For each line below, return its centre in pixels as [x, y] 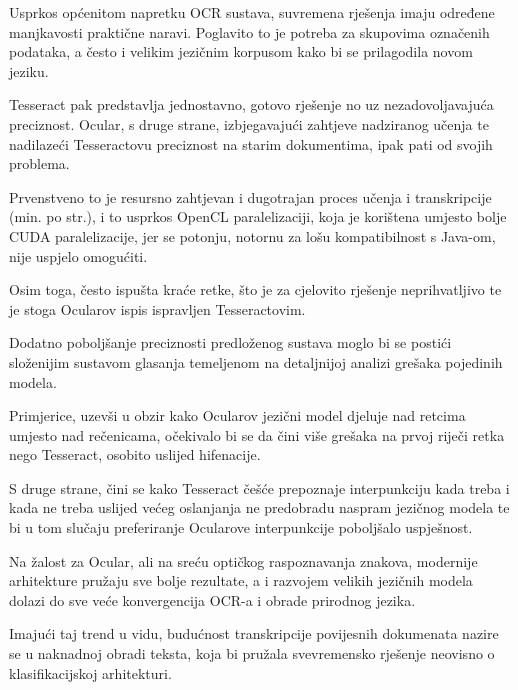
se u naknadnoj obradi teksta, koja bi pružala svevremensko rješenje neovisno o [252, 653]
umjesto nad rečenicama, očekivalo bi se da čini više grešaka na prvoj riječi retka [257, 434]
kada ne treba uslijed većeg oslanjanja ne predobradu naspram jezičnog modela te [259, 507]
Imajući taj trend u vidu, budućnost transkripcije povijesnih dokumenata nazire [254, 633]
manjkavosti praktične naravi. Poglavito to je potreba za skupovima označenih [249, 31]
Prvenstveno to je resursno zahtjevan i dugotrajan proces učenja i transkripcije [250, 196]
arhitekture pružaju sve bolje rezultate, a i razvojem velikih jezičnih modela [241, 580]
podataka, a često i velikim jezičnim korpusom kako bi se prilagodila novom [241, 51]
